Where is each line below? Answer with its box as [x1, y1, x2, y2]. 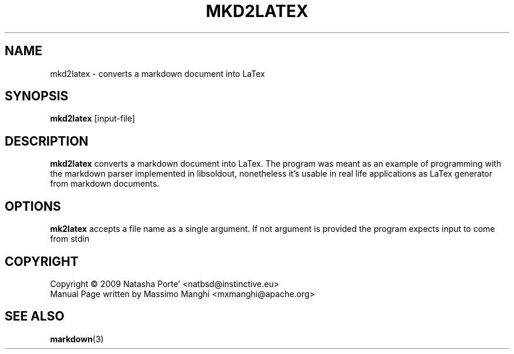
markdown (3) [50, 333, 104, 344]
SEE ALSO [5, 309, 65, 324]
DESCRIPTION [5, 133, 89, 149]
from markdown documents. [50, 178, 160, 189]
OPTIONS [5, 198, 61, 214]
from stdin [50, 234, 90, 244]
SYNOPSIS [5, 89, 69, 104]
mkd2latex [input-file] [50, 113, 136, 124]
